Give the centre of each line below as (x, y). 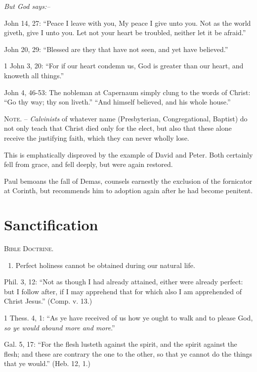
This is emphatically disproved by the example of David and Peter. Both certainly (128, 154)
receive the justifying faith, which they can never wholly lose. (97, 137)
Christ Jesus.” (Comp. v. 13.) (48, 301)
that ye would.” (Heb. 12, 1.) (47, 363)
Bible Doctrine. (29, 248)
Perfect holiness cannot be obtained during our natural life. (105, 265)
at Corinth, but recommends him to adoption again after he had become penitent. (128, 190)
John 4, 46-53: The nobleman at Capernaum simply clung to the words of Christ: (127, 92)
